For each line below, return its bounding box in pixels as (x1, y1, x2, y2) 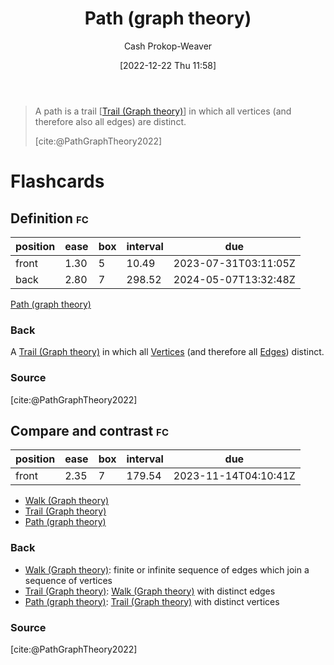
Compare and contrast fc (10, 422, 169, 439)
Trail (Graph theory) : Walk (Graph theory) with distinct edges (24, 585, 276, 597)
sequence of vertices (24, 574, 113, 586)
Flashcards (10, 170, 105, 193)
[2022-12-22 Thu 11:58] (119, 59, 217, 71)
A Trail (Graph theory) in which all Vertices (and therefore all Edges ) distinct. (10, 346, 325, 358)
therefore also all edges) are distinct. (34, 115, 187, 127)
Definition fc (10, 210, 89, 227)
